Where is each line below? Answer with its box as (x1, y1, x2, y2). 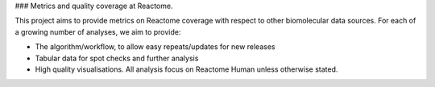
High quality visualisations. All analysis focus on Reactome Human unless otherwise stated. (35, 64, 338, 74)
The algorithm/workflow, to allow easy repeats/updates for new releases (35, 42, 275, 52)
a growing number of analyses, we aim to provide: (14, 27, 181, 36)
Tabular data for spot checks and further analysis (35, 53, 199, 63)
